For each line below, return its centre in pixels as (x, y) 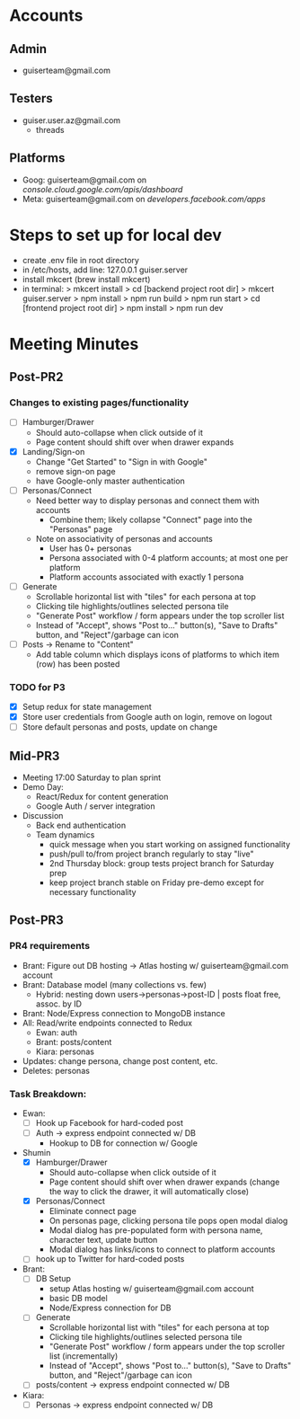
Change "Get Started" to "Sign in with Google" (122, 461)
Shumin (36, 1153)
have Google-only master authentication (110, 481)
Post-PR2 (36, 377)
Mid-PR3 (35, 756)
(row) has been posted (78, 664)
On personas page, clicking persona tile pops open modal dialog (168, 1221)
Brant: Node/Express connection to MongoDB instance (124, 1013)
